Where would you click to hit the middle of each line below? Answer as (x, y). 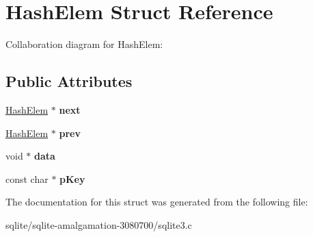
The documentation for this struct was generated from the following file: (157, 202)
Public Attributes (69, 81)
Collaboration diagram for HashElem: (84, 44)
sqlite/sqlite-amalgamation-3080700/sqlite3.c (99, 224)
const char (27, 178)
